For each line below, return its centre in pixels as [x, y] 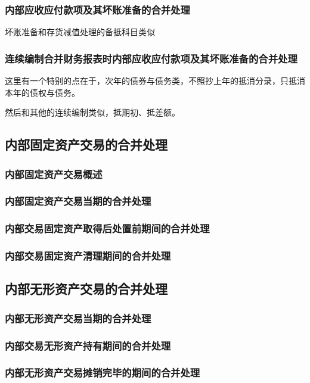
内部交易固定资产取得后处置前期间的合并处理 [107, 228]
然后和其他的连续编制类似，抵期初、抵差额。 [92, 112]
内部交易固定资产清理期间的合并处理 [88, 256]
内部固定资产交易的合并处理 [86, 144]
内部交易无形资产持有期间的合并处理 [88, 345]
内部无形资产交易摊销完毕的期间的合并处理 [103, 373]
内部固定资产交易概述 [54, 174]
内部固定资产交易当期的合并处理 [78, 201]
